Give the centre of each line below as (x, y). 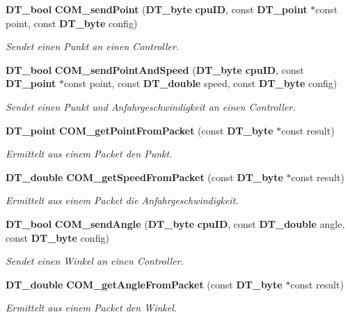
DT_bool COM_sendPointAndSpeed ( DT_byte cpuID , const (155, 69)
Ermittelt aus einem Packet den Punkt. (89, 154)
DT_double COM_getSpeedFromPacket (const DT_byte (144, 177)
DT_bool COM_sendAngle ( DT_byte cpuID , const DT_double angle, (175, 223)
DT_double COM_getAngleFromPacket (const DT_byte (144, 284)
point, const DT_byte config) (72, 23)
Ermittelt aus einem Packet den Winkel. (92, 308)
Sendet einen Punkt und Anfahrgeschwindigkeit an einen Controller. (151, 106)
